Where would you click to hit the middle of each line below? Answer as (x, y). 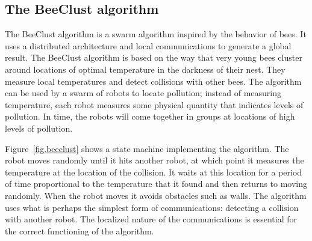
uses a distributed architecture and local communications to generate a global (148, 45)
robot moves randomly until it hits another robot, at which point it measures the (154, 160)
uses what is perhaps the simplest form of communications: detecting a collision (152, 207)
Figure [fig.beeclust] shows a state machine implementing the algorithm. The (147, 148)
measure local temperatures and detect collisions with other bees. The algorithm (153, 81)
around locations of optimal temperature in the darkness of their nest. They (145, 69)
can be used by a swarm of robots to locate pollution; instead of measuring (143, 93)
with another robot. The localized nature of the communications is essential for (151, 219)
